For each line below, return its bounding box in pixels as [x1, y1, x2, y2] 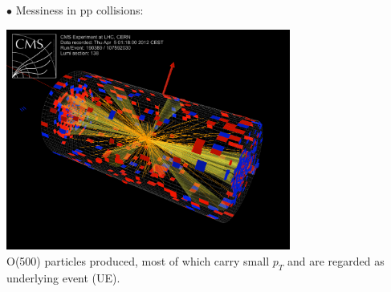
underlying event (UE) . [6, 269, 120, 286]
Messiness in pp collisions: [15, 2, 144, 18]
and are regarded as [287, 252, 385, 269]
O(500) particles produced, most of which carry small [6, 252, 270, 269]
